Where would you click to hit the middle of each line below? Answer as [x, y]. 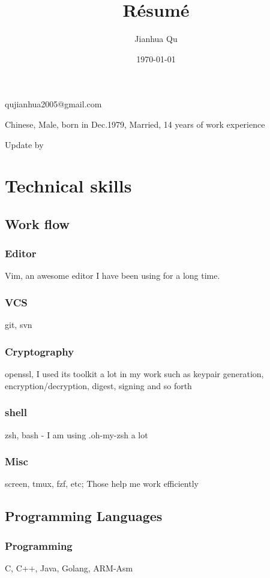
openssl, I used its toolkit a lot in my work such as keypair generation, [134, 374]
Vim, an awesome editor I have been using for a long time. [112, 276]
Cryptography [40, 351]
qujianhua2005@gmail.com [53, 104]
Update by [24, 144]
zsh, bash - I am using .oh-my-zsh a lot [76, 434]
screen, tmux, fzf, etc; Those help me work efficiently [102, 484]
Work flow [37, 223]
